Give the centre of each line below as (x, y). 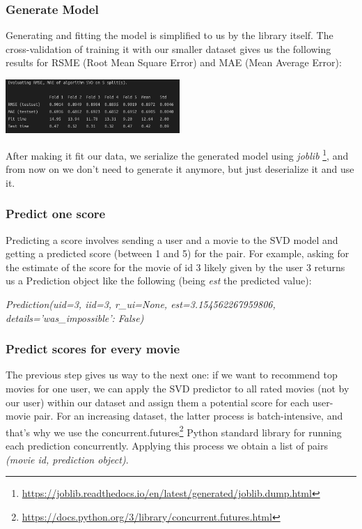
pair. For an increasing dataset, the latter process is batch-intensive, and (188, 416)
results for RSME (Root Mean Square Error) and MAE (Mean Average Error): (174, 62)
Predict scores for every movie (93, 349)
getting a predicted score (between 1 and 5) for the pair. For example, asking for (178, 253)
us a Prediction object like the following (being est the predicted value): (159, 281)
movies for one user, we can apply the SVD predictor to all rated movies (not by (178, 388)
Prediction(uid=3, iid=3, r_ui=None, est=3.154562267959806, (141, 304)
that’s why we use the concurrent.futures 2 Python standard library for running (174, 431)
